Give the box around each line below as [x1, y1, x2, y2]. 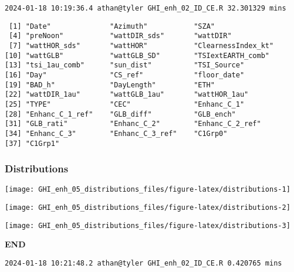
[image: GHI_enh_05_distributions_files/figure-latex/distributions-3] [5, 221, 290, 230]
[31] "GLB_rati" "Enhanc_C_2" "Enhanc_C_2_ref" [5, 120, 261, 128]
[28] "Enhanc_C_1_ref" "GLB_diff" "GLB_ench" [5, 110, 236, 118]
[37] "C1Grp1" [5, 139, 60, 148]
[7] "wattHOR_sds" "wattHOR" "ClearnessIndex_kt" [9, 41, 274, 50]
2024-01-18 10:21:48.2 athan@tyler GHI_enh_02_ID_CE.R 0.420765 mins [5, 259, 282, 267]
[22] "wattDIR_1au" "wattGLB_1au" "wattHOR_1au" [5, 90, 249, 99]
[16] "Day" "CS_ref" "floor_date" [5, 70, 245, 79]
